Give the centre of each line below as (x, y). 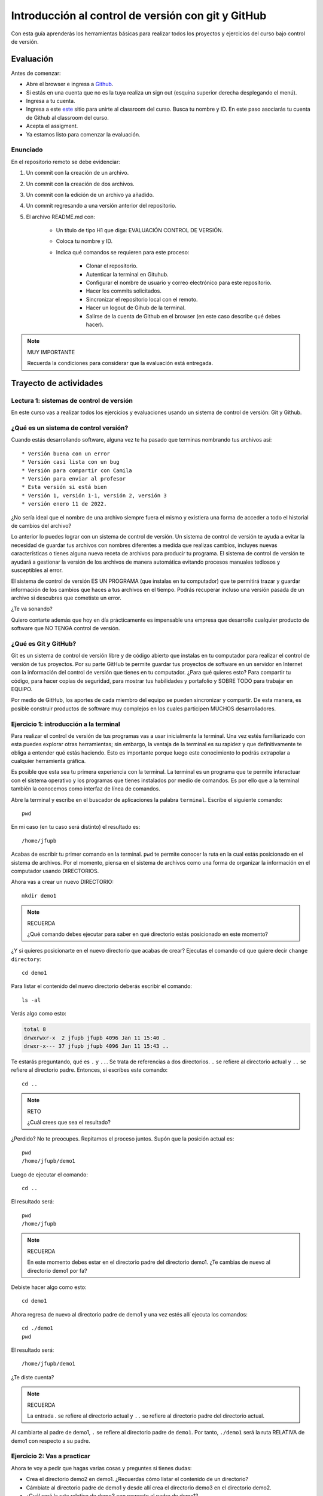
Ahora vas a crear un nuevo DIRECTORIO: (62, 882)
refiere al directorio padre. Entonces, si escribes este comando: (89, 1070)
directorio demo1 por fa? (57, 1270)
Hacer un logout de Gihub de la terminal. (136, 308)
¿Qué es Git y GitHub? (44, 644)
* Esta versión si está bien (64, 487)
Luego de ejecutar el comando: (49, 1174)
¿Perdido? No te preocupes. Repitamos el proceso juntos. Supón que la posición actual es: (123, 1139)
